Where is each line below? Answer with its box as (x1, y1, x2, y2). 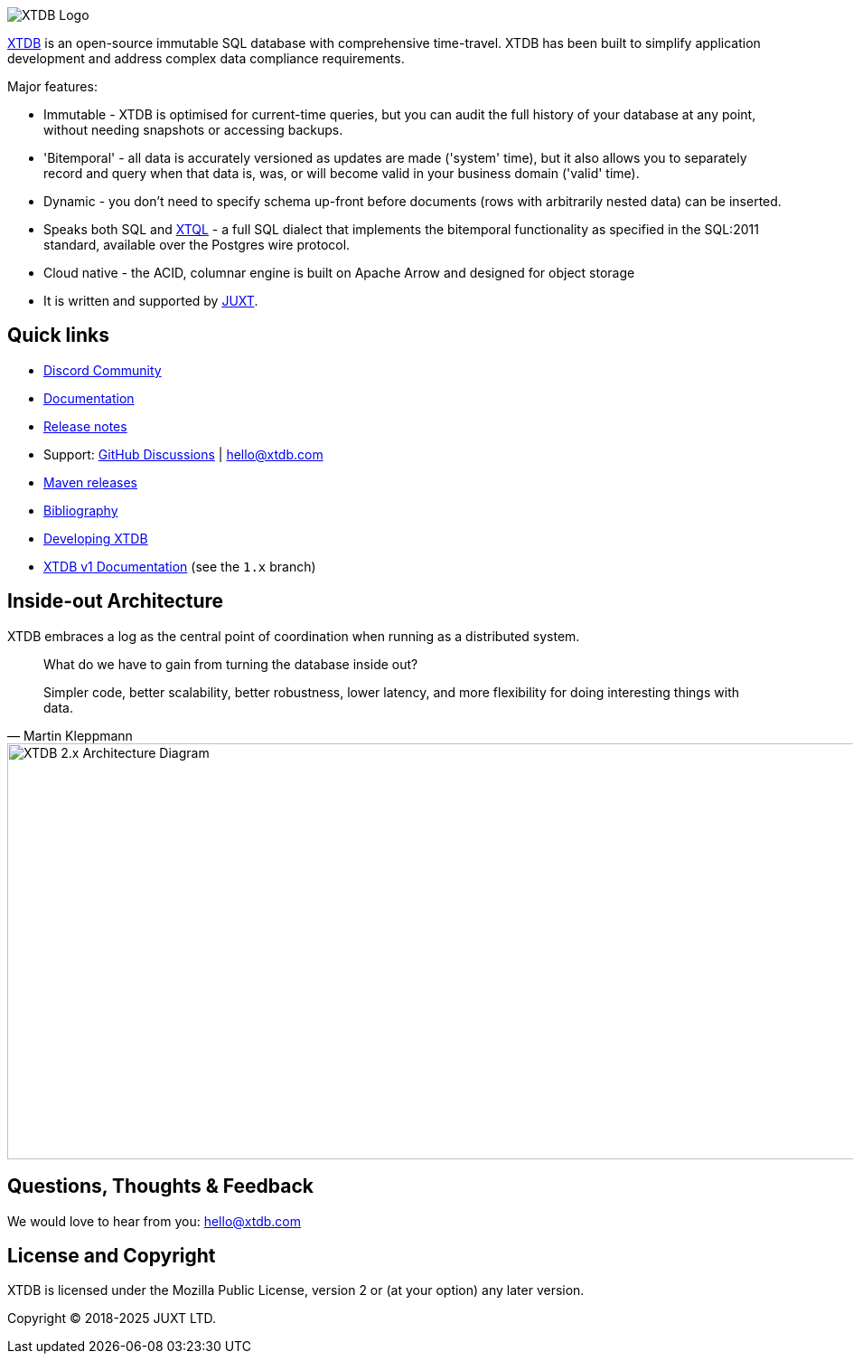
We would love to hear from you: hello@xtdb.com (7, 1213, 301, 1229)
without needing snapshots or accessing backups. (43, 122, 343, 137)
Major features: (7, 79, 98, 94)
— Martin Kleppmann (7, 727, 133, 743)
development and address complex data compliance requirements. (7, 51, 405, 66)
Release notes (43, 418, 127, 434)
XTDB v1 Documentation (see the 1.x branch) (43, 558, 316, 574)
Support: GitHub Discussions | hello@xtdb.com (43, 446, 323, 462)
